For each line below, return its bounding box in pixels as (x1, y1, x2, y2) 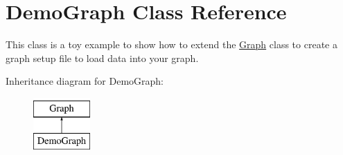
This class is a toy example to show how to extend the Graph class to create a (6, 37, 337, 52)
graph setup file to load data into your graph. (6, 50, 199, 65)
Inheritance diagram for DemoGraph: (6, 74, 164, 88)
